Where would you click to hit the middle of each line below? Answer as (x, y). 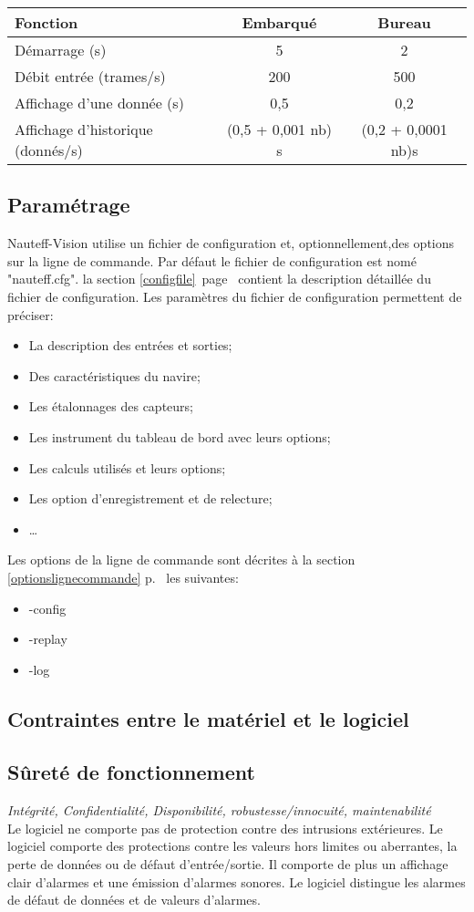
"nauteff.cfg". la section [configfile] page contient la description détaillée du (219, 279)
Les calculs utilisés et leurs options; (127, 467)
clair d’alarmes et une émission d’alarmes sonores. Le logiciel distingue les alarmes (237, 881)
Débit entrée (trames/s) (90, 76)
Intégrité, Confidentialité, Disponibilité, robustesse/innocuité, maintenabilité (219, 810)
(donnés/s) (49, 150)
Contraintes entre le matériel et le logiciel (208, 718)
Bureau (404, 22)
